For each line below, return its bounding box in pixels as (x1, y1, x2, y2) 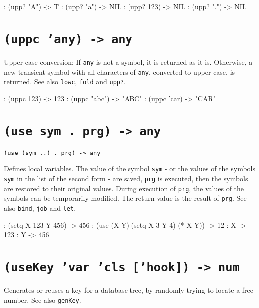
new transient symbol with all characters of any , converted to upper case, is (4, 66, 235, 77)
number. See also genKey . (4, 294, 81, 305)
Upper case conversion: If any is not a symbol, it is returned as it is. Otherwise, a (4, 56, 253, 67)
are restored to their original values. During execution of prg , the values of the (4, 183, 244, 193)
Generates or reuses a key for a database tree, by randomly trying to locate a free (4, 285, 254, 295)
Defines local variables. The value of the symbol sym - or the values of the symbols (4, 163, 256, 174)
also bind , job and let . (4, 202, 76, 213)
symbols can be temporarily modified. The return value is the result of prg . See (4, 193, 247, 203)
